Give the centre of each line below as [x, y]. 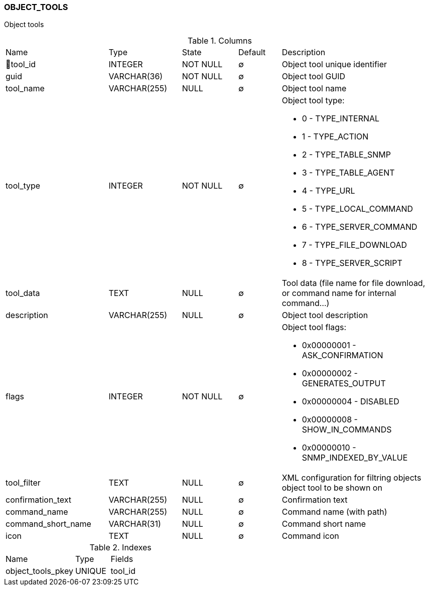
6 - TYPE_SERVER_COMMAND [360, 227]
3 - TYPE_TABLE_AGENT [348, 173]
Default [252, 52]
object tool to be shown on [332, 488]
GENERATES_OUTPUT [344, 384]
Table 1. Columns [220, 41]
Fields [122, 559]
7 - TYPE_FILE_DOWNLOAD [354, 245]
